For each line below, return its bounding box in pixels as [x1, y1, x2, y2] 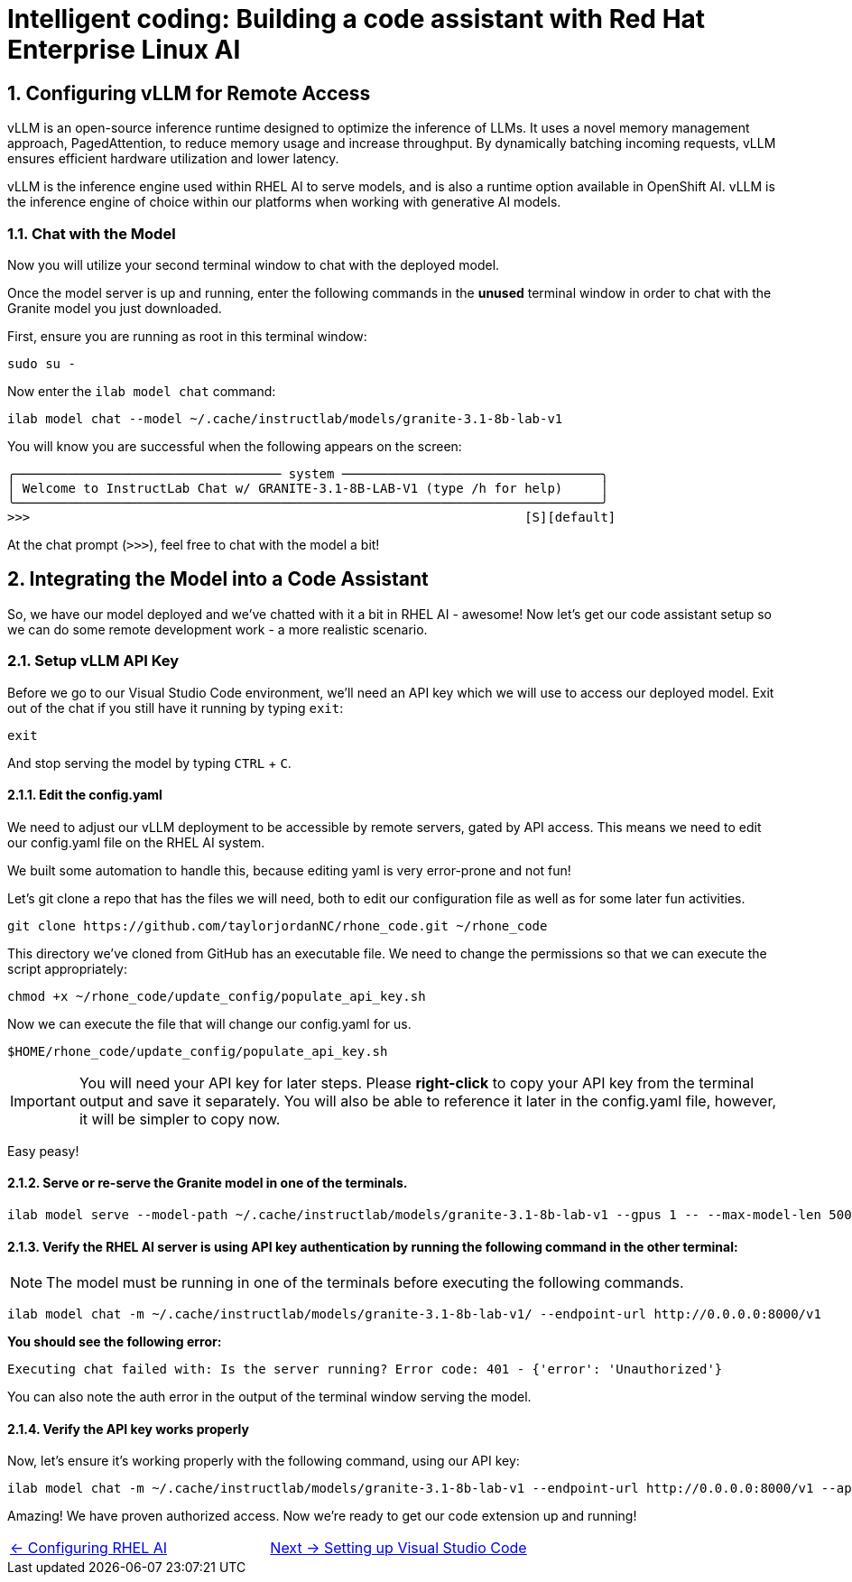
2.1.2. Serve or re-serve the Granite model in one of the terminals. [7, 1175, 408, 1191]
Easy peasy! [7, 1143, 79, 1159]
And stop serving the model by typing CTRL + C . [7, 754, 292, 771]
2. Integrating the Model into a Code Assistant [7, 568, 429, 591]
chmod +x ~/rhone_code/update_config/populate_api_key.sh [7, 988, 426, 1004]
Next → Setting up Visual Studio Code [270, 1539, 527, 1558]
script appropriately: [7, 960, 127, 976]
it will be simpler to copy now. [79, 1109, 281, 1128]
